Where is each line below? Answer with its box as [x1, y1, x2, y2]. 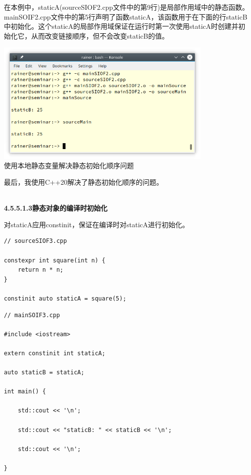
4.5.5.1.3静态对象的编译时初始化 [4, 203, 108, 213]
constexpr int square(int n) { [4, 257, 105, 264]
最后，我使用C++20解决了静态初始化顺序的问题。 [4, 177, 163, 187]
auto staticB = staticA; [4, 369, 84, 376]
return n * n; [18, 266, 63, 274]
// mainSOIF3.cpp [4, 311, 60, 319]
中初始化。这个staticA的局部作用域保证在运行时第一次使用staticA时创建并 [4, 21, 239, 31]
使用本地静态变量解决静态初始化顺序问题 [4, 160, 134, 171]
